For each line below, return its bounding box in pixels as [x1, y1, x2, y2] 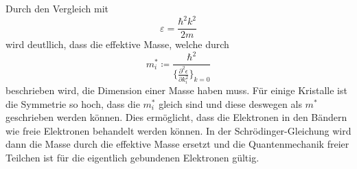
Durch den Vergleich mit [5, 1, 108, 15]
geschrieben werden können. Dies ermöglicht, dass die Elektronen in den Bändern [5, 110, 347, 124]
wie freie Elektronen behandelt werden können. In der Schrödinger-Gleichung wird [5, 123, 352, 137]
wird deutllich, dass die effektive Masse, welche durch [5, 37, 229, 52]
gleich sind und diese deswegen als [159, 96, 302, 111]
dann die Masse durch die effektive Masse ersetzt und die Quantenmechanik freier [5, 137, 349, 151]
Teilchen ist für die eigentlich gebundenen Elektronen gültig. [5, 150, 260, 165]
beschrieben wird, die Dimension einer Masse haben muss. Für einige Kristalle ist [5, 83, 347, 98]
